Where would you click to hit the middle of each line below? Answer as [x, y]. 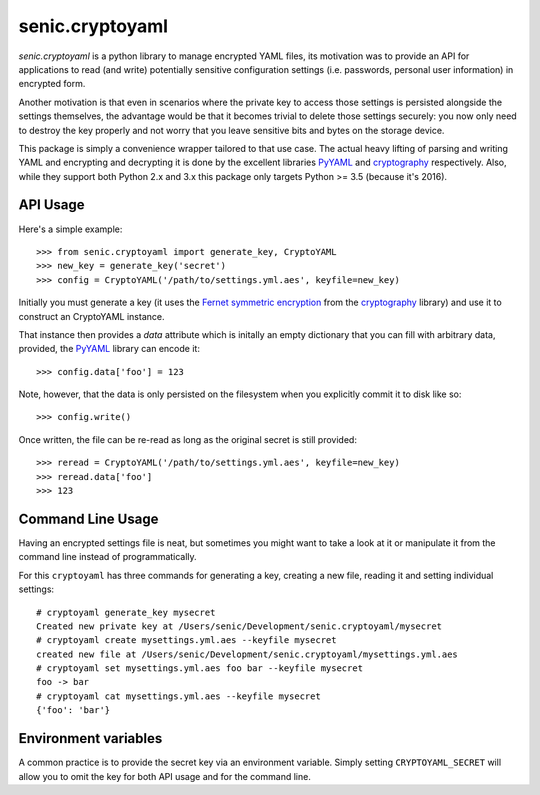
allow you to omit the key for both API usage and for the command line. [165, 776]
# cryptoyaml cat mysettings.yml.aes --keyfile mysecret [179, 696]
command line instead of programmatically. [107, 557]
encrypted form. [52, 84]
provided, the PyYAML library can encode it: [109, 349]
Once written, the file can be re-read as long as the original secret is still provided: [187, 439]
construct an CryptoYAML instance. [91, 316]
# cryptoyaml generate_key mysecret [126, 612]
